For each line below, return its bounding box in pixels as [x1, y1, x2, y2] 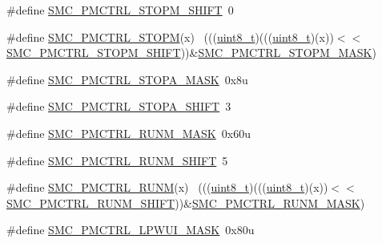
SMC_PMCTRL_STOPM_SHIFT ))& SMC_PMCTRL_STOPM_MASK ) [6, 44, 376, 61]
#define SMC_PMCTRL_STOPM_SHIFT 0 [6, 2, 234, 18]
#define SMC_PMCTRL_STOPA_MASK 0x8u [6, 71, 248, 87]
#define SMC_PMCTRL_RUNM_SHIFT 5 [6, 152, 228, 168]
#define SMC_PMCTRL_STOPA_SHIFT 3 [6, 98, 231, 115]
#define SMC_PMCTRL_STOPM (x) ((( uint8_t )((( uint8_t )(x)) [6, 28, 334, 45]
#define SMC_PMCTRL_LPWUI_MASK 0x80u [6, 221, 255, 238]
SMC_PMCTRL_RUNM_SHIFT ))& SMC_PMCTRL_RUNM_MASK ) [6, 194, 365, 211]
